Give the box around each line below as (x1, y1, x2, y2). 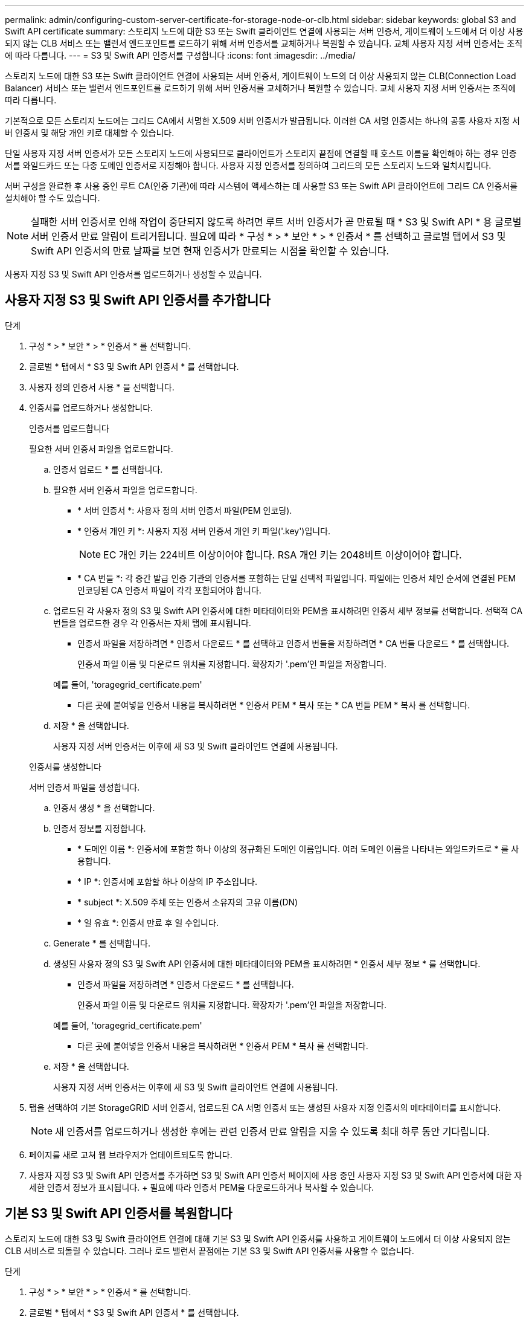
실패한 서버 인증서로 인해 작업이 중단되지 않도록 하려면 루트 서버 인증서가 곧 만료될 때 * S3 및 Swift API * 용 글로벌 (31, 216, 522, 228)
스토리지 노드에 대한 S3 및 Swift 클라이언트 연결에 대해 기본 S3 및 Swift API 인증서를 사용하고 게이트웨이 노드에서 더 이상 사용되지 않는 (5, 1233, 511, 1244)
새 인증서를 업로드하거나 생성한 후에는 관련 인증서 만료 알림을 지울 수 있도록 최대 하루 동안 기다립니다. (55, 1125, 490, 1137)
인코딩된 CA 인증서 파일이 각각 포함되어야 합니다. (77, 584, 261, 595)
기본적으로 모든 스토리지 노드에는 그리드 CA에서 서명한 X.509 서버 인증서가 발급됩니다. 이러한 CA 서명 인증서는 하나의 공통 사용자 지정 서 (5, 115, 520, 126)
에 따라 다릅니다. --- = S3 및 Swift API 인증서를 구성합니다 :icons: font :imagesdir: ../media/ (5, 50, 356, 60)
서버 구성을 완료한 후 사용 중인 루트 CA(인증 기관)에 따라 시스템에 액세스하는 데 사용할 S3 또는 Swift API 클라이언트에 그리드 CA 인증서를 (5, 181, 518, 191)
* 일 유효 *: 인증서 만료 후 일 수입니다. (77, 917, 219, 928)
